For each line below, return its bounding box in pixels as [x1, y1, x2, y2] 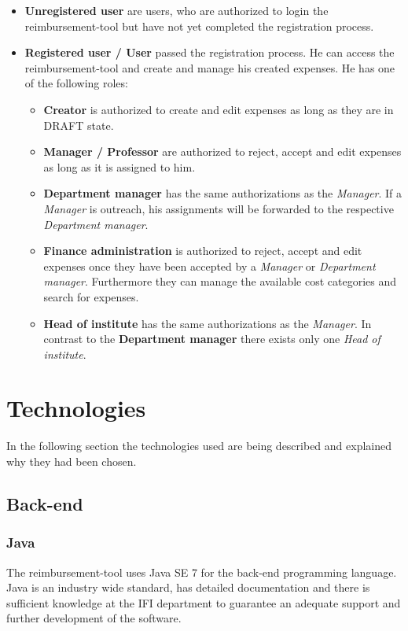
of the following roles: [24, 75, 128, 91]
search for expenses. [43, 288, 139, 304]
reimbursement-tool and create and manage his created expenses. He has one [24, 59, 395, 76]
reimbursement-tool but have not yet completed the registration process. [24, 17, 374, 34]
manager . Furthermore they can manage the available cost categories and [43, 273, 396, 290]
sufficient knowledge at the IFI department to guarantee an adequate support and [6, 594, 401, 611]
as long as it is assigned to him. [43, 158, 196, 175]
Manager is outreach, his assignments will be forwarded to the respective [43, 200, 394, 216]
